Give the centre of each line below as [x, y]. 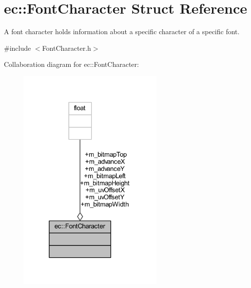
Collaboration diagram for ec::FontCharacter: [71, 64]
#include [18, 48]
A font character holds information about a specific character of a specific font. [122, 31]
